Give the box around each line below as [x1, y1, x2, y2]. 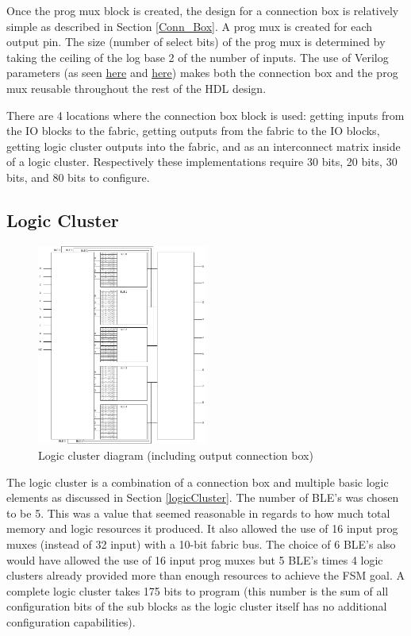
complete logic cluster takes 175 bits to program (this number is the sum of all [6, 582, 389, 599]
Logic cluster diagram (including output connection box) [38, 447, 313, 464]
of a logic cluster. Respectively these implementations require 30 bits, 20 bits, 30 [6, 153, 398, 170]
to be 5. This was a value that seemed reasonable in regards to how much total [6, 504, 390, 521]
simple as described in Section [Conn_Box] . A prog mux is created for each [6, 17, 373, 34]
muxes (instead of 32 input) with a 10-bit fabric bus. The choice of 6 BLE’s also [6, 536, 396, 553]
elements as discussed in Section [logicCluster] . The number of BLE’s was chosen [6, 489, 399, 506]
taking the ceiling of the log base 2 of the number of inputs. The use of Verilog [6, 48, 389, 65]
